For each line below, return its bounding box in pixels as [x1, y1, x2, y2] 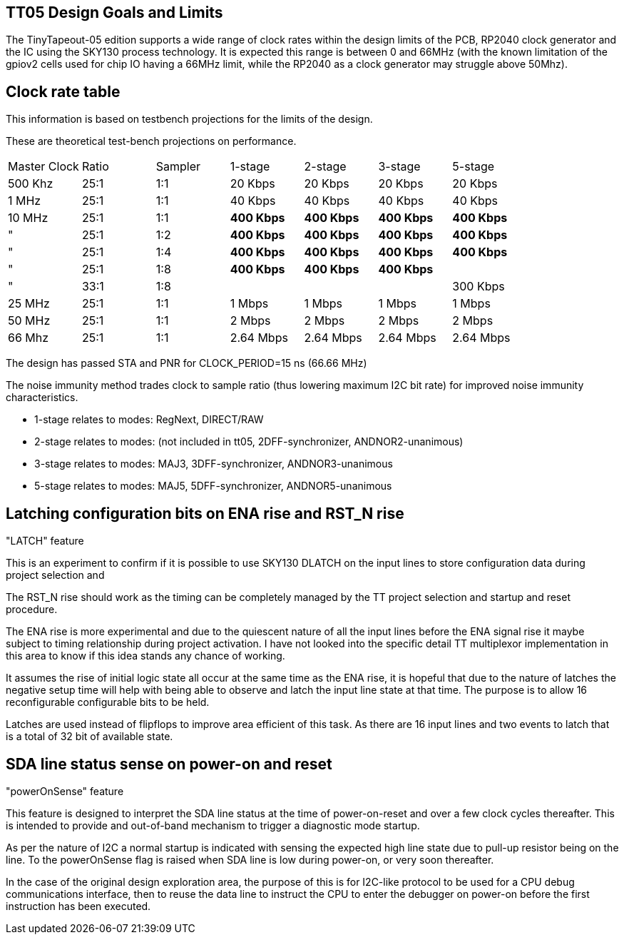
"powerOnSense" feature [6, 784, 124, 797]
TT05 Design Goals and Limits [6, 4, 223, 21]
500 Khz [8, 176, 53, 191]
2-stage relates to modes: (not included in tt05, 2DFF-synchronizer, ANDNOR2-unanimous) [34, 435, 464, 448]
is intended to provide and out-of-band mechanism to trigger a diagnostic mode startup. [6, 819, 420, 832]
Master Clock [8, 159, 79, 174]
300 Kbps [452, 279, 505, 294]
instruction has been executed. [6, 899, 151, 912]
